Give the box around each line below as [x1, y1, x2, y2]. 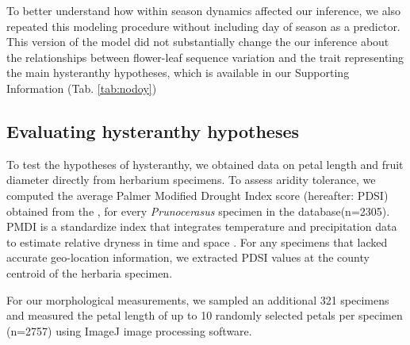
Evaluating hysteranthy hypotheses [6, 118, 300, 143]
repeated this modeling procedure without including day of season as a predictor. [6, 17, 400, 34]
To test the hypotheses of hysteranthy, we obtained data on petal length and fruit [6, 155, 404, 172]
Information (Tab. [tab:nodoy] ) [6, 79, 157, 96]
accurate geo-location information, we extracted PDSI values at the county [6, 249, 370, 266]
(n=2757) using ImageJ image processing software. [6, 322, 252, 339]
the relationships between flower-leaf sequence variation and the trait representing [6, 48, 404, 65]
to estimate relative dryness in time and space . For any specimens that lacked [6, 233, 388, 250]
